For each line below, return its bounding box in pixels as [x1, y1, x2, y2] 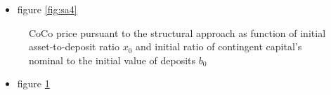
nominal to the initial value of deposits [29, 52, 196, 67]
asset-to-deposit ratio [29, 39, 119, 54]
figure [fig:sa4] [17, 2, 77, 16]
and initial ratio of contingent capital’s [136, 39, 302, 54]
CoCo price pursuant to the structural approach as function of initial [29, 25, 326, 40]
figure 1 [17, 76, 50, 91]
